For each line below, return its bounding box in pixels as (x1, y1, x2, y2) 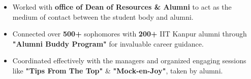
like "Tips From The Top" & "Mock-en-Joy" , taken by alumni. (12, 65, 223, 75)
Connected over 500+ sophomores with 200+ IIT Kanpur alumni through (12, 28, 247, 39)
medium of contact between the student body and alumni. (12, 11, 194, 22)
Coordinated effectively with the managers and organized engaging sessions (12, 55, 246, 66)
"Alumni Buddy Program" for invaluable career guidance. (12, 38, 204, 49)
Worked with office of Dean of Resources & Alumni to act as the (12, 2, 232, 12)
